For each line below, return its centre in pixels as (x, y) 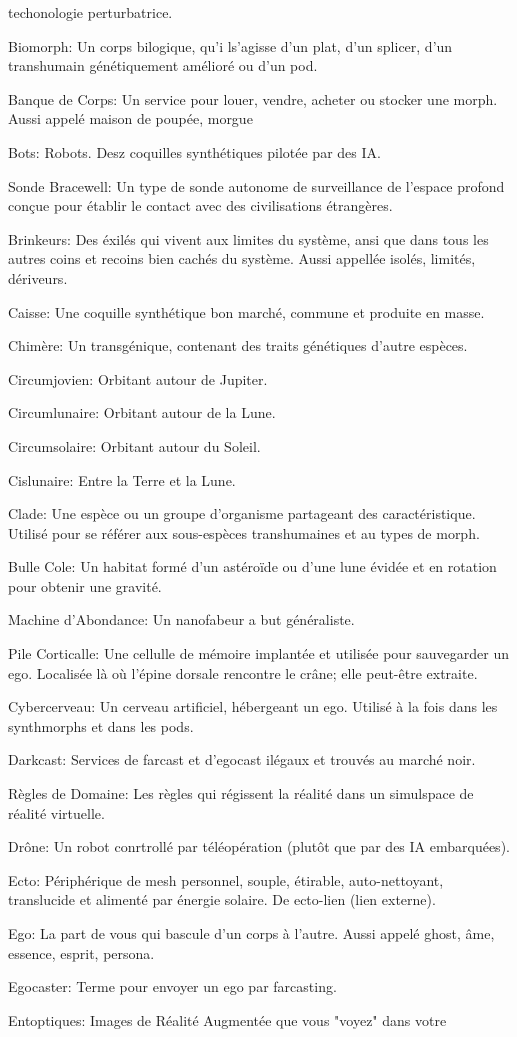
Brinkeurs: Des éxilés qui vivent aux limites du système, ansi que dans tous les (248, 238)
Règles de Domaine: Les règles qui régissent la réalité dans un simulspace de (241, 793)
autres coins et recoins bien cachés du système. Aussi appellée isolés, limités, (242, 258)
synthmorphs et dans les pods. (101, 725)
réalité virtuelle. (56, 812)
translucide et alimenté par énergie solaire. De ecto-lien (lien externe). (222, 899)
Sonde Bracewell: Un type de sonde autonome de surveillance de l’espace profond (256, 185)
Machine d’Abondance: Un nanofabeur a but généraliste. (181, 619)
